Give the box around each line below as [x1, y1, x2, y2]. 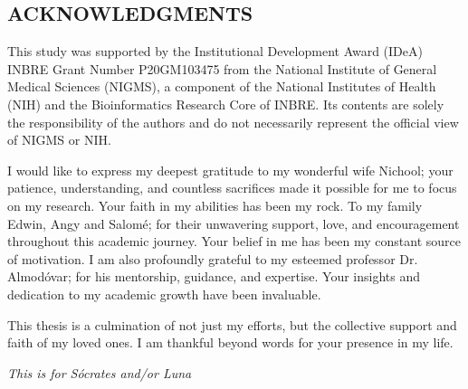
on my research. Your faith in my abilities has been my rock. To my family [7, 195, 423, 214]
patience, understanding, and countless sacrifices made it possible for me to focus [7, 178, 457, 197]
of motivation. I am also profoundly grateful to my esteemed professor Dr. [7, 249, 418, 268]
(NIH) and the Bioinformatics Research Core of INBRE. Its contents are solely [7, 94, 444, 113]
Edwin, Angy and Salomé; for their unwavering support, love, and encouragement [7, 213, 460, 232]
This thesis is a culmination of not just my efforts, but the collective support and [7, 315, 457, 334]
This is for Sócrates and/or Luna [7, 363, 192, 382]
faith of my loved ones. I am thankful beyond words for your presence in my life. [7, 333, 454, 352]
